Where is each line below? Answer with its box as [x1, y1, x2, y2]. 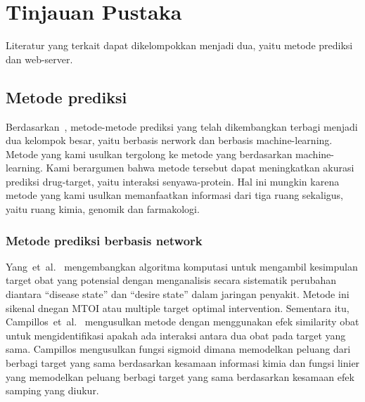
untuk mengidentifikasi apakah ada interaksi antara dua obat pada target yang [6, 328, 346, 342]
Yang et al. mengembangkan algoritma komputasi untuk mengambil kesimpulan [6, 259, 358, 273]
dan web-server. [6, 51, 73, 66]
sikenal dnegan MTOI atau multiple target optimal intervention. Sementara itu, [6, 300, 350, 315]
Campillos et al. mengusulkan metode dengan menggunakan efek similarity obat [6, 314, 359, 329]
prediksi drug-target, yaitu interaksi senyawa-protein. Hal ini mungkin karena [6, 174, 340, 188]
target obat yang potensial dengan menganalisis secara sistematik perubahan [6, 273, 336, 287]
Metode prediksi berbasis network [6, 231, 203, 249]
